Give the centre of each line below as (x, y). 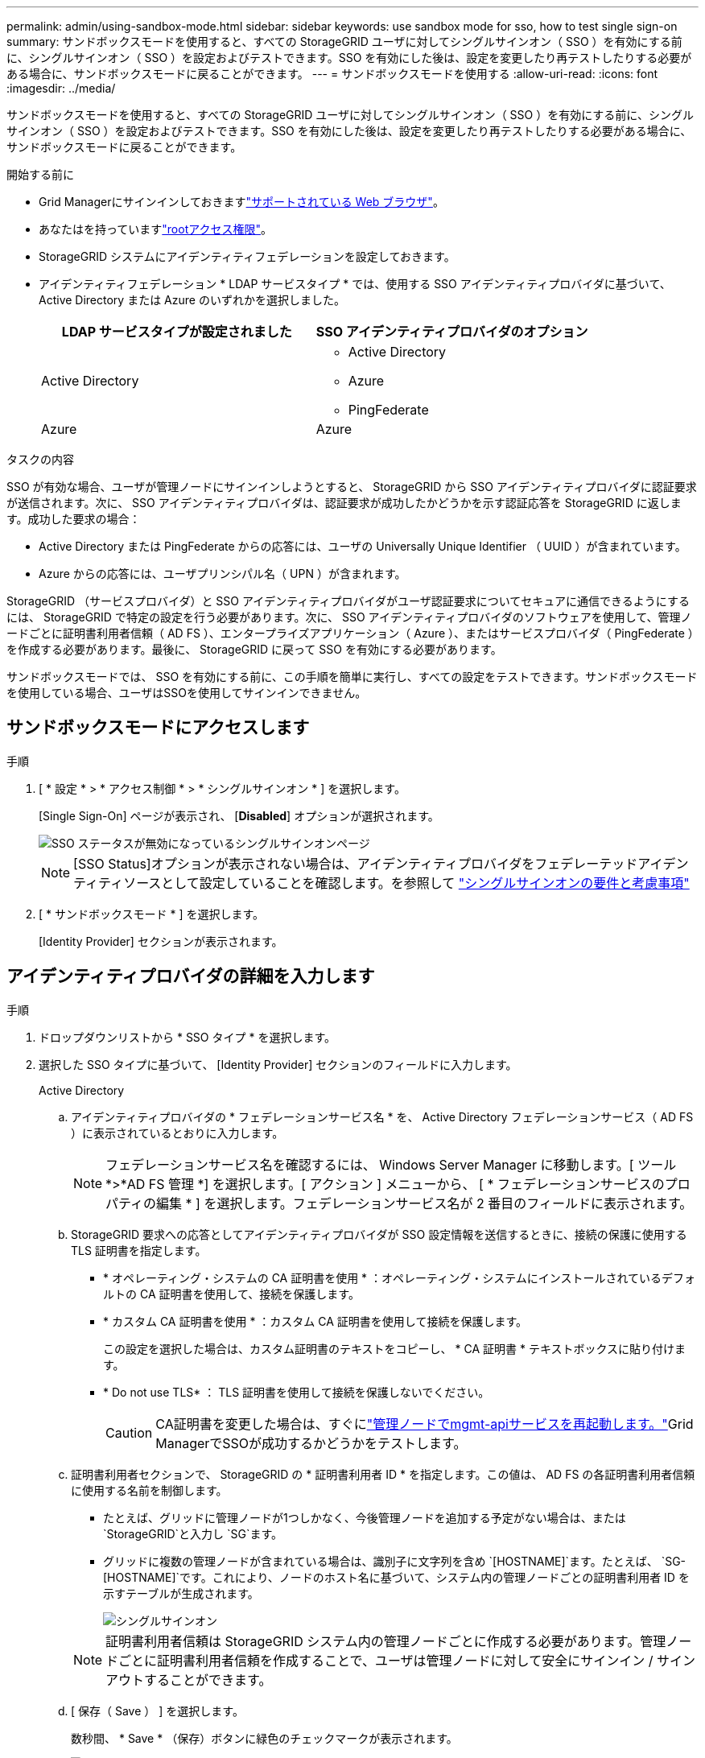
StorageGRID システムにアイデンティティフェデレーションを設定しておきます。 (247, 256)
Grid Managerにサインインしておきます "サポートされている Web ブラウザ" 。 (241, 202)
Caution (129, 1432)
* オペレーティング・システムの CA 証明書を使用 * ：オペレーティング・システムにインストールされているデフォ (400, 1277)
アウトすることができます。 (189, 1680)
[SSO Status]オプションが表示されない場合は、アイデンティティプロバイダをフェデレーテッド (356, 863)
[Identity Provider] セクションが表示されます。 (161, 941)
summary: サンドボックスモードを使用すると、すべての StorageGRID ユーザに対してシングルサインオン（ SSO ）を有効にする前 (344, 41)
